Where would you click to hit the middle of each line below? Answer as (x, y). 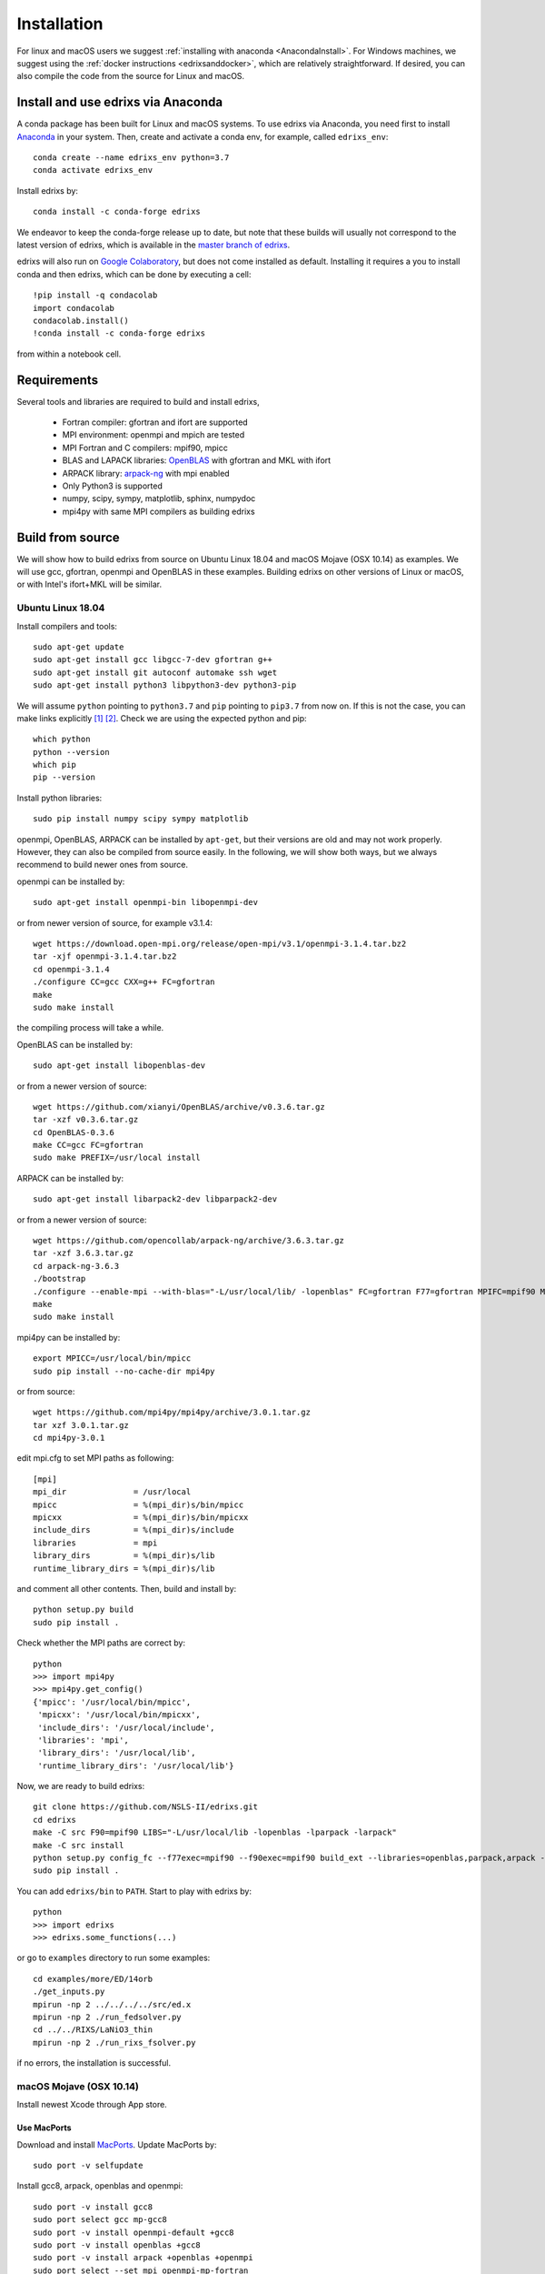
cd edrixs (54, 1820)
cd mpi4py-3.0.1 (69, 1438)
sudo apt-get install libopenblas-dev (119, 1066)
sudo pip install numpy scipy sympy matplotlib (141, 819)
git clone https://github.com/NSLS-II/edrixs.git (146, 1807)
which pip (54, 765)
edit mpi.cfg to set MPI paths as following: (95, 1458)
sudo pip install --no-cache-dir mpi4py (124, 1371)
